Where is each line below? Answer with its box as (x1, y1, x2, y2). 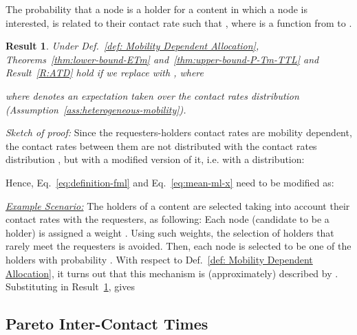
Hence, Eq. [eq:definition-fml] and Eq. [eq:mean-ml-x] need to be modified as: (6, 175, 334, 189)
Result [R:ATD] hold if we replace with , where (6, 65, 204, 80)
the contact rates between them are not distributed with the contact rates (6, 138, 317, 153)
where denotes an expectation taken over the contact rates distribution (6, 88, 299, 102)
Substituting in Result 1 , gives (6, 279, 135, 294)
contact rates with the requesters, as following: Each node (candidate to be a (6, 212, 329, 226)
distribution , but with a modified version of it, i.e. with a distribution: (6, 152, 305, 166)
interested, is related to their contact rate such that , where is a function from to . (6, 15, 352, 30)
